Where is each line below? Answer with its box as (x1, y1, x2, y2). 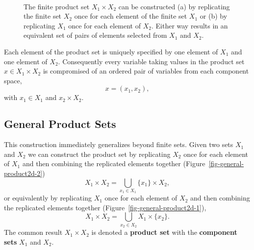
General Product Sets (4, 116, 116, 131)
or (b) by (200, 11, 228, 21)
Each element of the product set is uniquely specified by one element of (4, 46, 218, 56)
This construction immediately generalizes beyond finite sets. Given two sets (4, 139, 233, 150)
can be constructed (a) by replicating (118, 1, 230, 11)
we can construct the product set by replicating (28, 149, 171, 159)
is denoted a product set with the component (91, 227, 237, 237)
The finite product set (24, 1, 90, 11)
